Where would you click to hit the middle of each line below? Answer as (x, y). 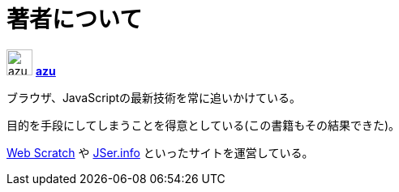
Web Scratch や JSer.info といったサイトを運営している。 (160, 152)
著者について (75, 19)
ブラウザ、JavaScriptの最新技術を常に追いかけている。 (154, 97)
